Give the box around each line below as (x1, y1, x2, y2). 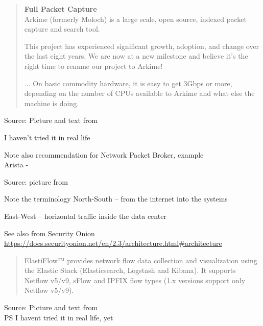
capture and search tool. (24, 23, 100, 34)
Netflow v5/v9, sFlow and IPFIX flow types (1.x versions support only (24, 274, 246, 285)
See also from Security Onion (4, 228, 95, 238)
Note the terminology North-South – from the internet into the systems (4, 193, 228, 204)
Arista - (4, 159, 29, 170)
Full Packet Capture (24, 4, 97, 14)
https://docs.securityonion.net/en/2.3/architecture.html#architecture (4, 238, 222, 248)
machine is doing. (24, 97, 79, 108)
